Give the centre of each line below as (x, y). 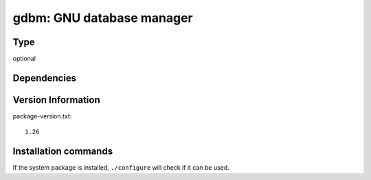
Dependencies (45, 78)
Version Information (56, 100)
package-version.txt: (42, 116)
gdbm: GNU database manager (103, 18)
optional (24, 59)
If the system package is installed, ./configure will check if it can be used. (121, 168)
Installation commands (63, 152)
